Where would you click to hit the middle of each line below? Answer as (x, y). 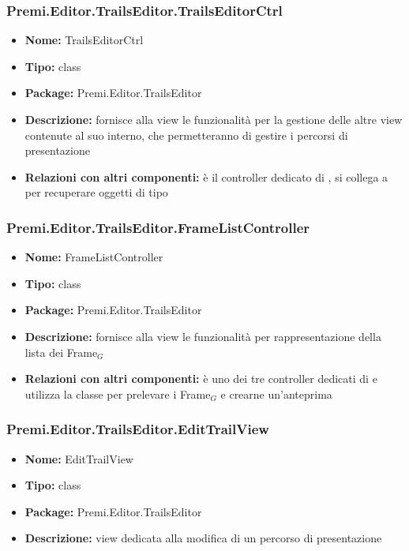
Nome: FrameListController (94, 257)
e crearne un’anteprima (276, 394)
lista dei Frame (61, 352)
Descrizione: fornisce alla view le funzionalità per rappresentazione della (203, 336)
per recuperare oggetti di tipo (96, 192)
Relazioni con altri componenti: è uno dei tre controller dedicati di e (201, 379)
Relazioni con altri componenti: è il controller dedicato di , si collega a (206, 176)
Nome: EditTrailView (79, 458)
